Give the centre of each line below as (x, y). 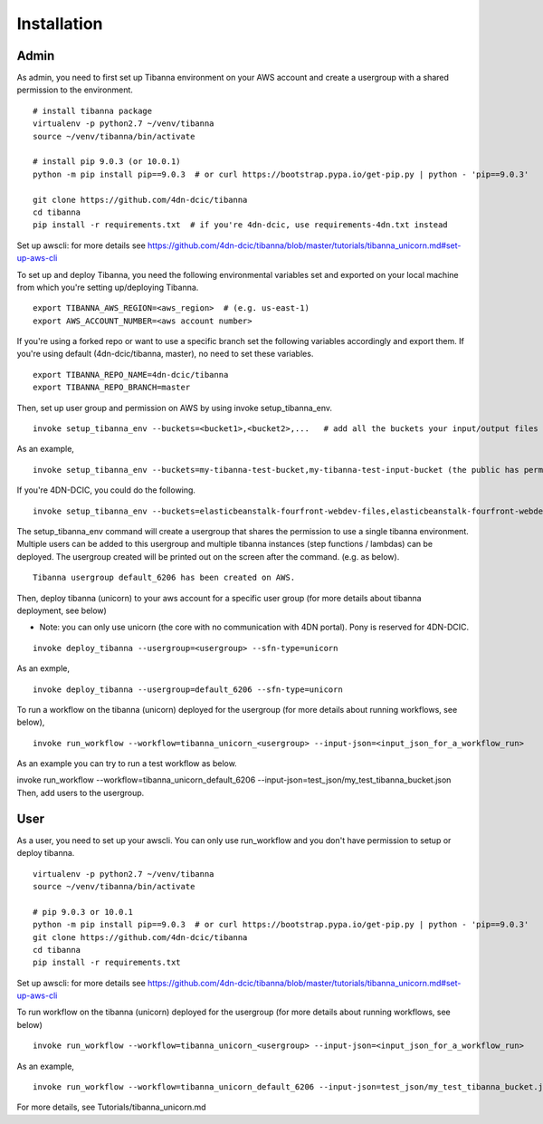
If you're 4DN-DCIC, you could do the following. (106, 490)
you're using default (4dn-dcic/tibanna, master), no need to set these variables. (165, 354)
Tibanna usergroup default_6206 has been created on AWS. (164, 578)
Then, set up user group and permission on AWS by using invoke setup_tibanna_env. (174, 408)
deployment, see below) (62, 610)
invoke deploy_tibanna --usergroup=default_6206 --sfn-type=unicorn (188, 689)
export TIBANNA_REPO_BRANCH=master (112, 388)
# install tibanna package (93, 110)
